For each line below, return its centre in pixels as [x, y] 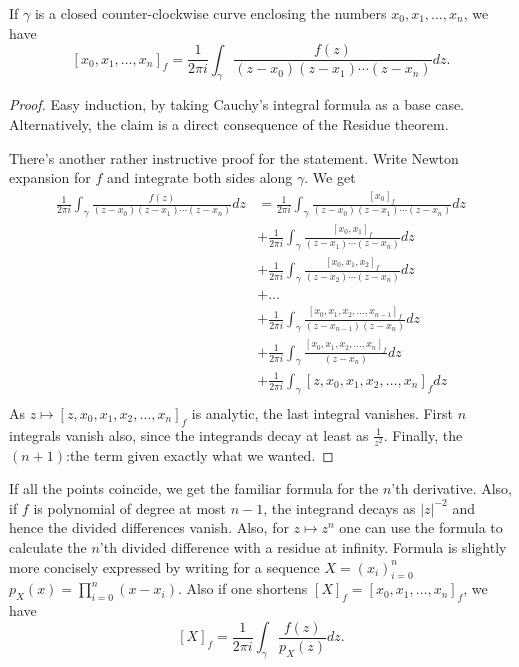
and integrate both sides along [200, 177]
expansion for [50, 177]
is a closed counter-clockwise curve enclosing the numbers [210, 13]
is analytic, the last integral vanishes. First [322, 412]
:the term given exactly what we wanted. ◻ [200, 454]
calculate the [48, 547]
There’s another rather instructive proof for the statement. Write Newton [234, 157]
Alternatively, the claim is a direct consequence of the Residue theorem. [229, 124]
